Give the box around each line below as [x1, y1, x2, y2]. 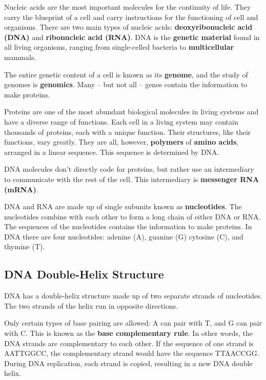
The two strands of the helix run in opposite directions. [4, 300, 178, 311]
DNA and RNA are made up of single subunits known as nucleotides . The [4, 201, 242, 212]
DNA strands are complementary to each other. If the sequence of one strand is [4, 337, 254, 348]
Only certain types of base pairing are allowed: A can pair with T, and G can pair [4, 317, 262, 328]
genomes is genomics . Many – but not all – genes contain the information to [4, 79, 248, 90]
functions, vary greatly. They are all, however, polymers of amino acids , [4, 136, 239, 147]
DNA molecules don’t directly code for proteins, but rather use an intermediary [4, 164, 254, 174]
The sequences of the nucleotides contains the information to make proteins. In [4, 221, 252, 232]
